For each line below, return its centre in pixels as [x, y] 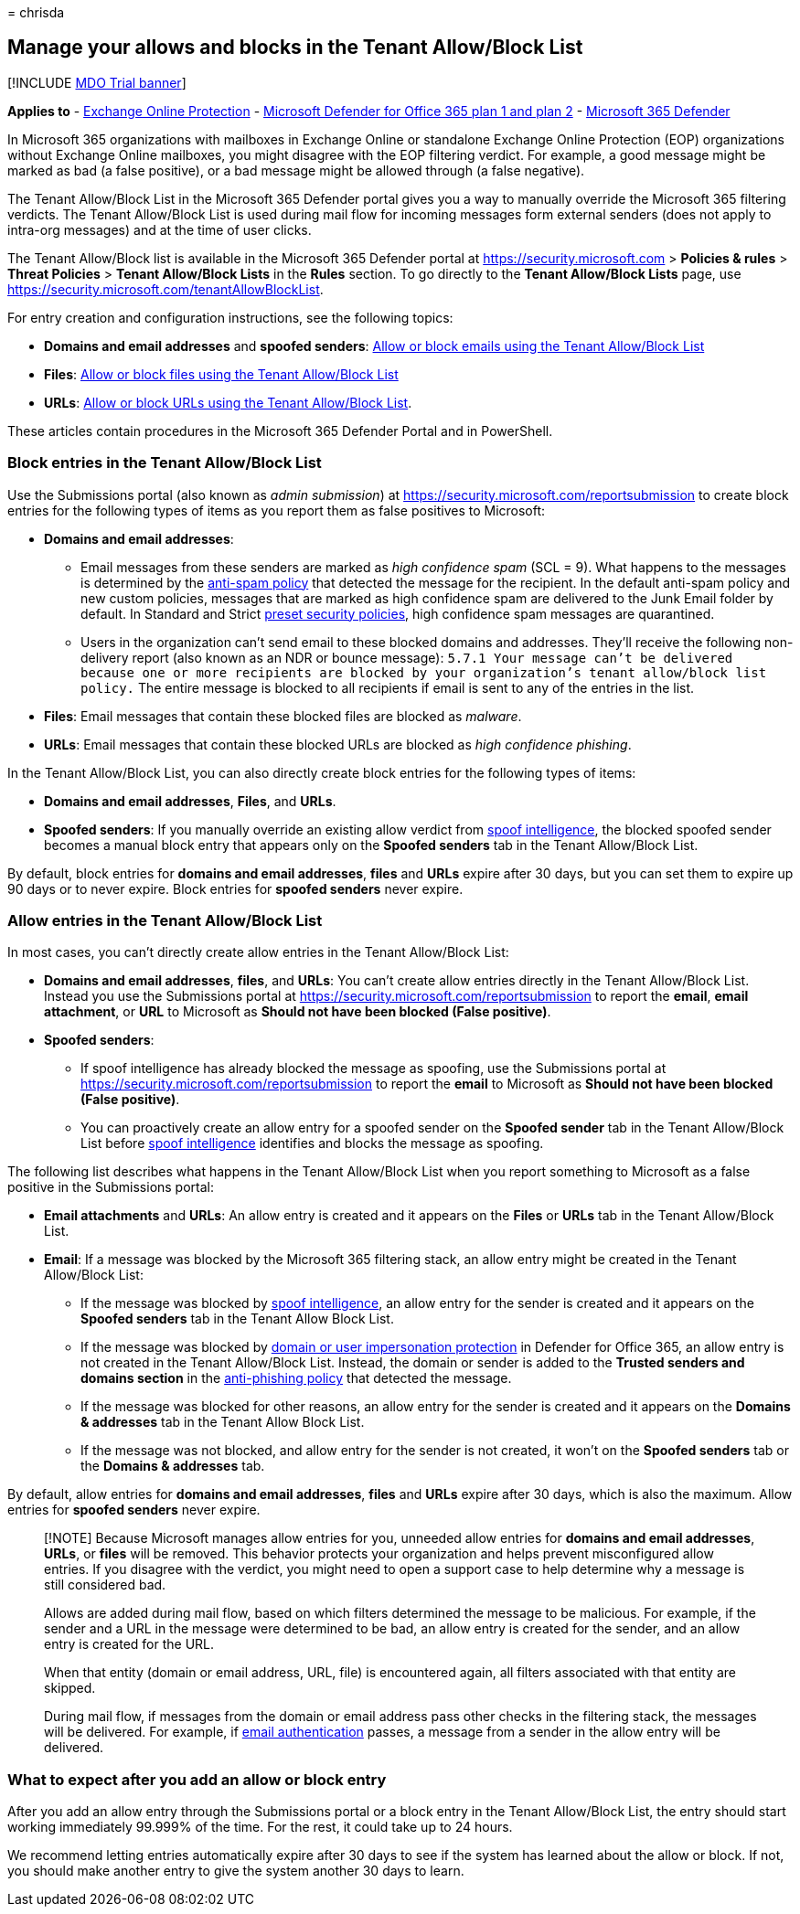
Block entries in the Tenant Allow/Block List [165, 463]
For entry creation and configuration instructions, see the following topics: [230, 317]
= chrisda [36, 12]
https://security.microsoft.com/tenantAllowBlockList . [165, 289]
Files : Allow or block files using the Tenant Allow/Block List [221, 374]
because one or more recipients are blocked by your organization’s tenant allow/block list [424, 672]
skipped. [70, 1688]
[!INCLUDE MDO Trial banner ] [97, 82]
